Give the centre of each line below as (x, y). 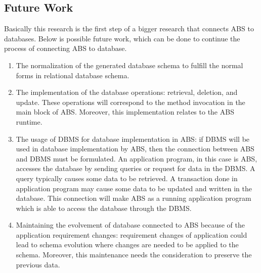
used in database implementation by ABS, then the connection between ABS (135, 149)
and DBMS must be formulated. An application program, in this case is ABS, (137, 158)
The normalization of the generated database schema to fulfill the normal (129, 65)
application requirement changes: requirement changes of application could (132, 234)
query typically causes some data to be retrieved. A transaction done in (127, 178)
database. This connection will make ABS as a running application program (134, 198)
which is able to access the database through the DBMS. (104, 208)
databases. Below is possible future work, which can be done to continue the (122, 38)
